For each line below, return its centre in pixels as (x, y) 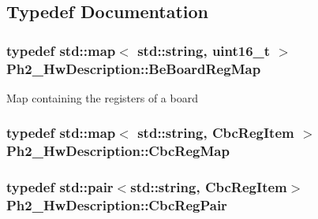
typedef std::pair (60, 187)
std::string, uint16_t (204, 50)
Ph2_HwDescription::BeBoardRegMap (134, 68)
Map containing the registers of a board (102, 97)
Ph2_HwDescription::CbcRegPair (117, 205)
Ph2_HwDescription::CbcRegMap (118, 151)
